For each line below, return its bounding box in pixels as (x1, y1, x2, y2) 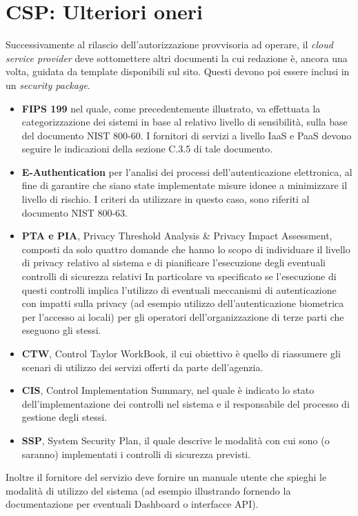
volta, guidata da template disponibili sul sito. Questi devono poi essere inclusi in (6, 64, 350, 79)
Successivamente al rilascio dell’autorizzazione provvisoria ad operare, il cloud (6, 37, 333, 52)
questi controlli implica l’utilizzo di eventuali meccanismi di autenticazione (21, 282, 337, 297)
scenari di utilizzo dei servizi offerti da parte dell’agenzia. (21, 359, 263, 374)
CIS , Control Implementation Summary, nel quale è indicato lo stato (21, 383, 315, 397)
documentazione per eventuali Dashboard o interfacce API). (6, 497, 259, 511)
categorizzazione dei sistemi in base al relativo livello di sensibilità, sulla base (21, 115, 348, 129)
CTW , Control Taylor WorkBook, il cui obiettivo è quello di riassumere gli (21, 346, 341, 360)
